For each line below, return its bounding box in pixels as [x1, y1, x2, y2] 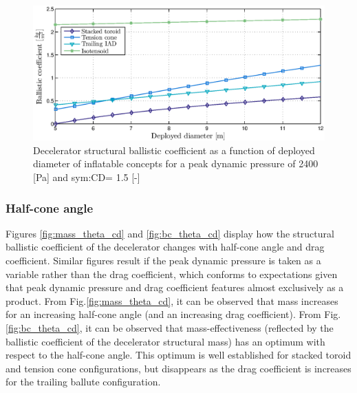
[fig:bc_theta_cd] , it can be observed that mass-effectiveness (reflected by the [6, 321, 334, 335]
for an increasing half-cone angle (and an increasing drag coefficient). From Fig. [6, 307, 341, 321]
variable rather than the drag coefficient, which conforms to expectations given [6, 266, 338, 281]
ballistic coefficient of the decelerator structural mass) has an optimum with [6, 334, 325, 348]
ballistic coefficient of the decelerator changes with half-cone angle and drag [6, 240, 325, 254]
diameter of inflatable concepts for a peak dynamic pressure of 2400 [33, 156, 318, 171]
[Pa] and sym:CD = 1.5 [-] [33, 170, 140, 184]
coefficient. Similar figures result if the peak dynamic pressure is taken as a [6, 253, 321, 268]
